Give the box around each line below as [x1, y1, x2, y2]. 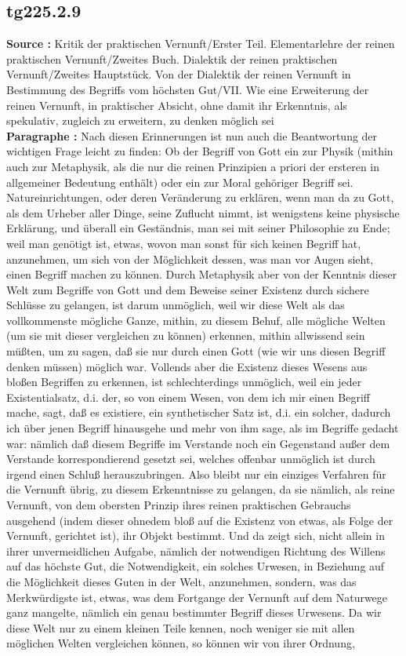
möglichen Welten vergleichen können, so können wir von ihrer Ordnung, [6, 635, 355, 651]
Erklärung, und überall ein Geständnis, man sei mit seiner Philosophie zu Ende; [6, 220, 390, 236]
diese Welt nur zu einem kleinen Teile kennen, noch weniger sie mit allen [6, 619, 355, 636]
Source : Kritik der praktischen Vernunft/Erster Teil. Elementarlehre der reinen [6, 35, 395, 52]
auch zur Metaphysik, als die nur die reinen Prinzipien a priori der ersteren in [6, 158, 380, 174]
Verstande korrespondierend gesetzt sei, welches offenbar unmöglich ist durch [6, 450, 375, 467]
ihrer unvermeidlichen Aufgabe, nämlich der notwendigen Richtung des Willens [6, 542, 386, 559]
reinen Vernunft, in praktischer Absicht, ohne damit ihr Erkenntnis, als [6, 97, 347, 113]
